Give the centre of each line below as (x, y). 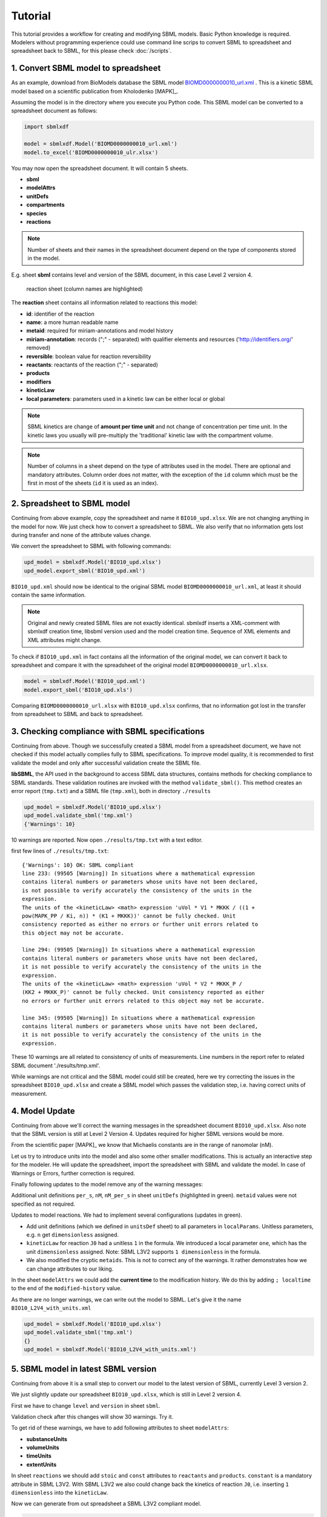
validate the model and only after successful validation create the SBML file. (106, 763)
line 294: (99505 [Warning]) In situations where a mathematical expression (139, 950)
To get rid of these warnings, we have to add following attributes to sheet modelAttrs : (120, 1428)
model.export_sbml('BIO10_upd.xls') (78, 690)
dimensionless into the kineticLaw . (60, 1493)
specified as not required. (43, 1204)
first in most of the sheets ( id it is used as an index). (93, 483)
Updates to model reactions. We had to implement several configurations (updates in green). (127, 1215)
